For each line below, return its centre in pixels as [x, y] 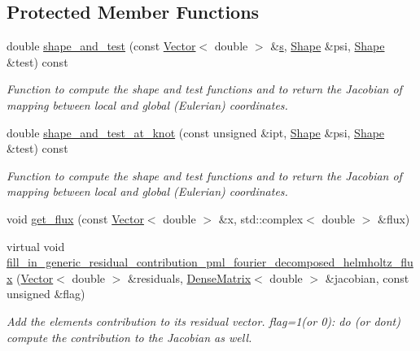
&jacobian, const [367, 277]
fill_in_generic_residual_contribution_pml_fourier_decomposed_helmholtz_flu [210, 262]
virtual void [36, 246]
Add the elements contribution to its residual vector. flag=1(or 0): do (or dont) [203, 321]
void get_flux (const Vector [75, 218]
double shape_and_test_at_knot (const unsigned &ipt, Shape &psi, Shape [196, 132]
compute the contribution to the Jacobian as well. [129, 337]
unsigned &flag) [46, 294]
